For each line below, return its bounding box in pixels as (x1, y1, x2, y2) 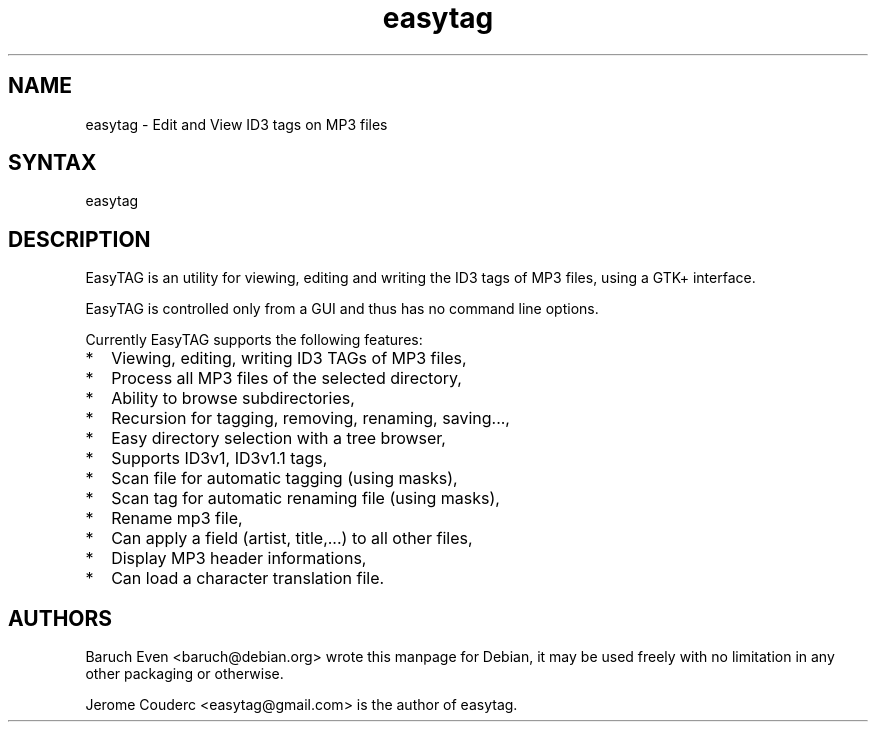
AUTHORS (8, 605, 113, 631)
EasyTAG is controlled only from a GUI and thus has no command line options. (85, 300, 599, 318)
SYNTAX (8, 150, 97, 176)
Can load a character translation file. (111, 568, 385, 589)
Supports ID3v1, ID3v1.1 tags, (111, 448, 328, 469)
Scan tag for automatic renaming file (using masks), (111, 488, 500, 509)
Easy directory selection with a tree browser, (111, 428, 446, 449)
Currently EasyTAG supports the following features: (85, 331, 423, 349)
